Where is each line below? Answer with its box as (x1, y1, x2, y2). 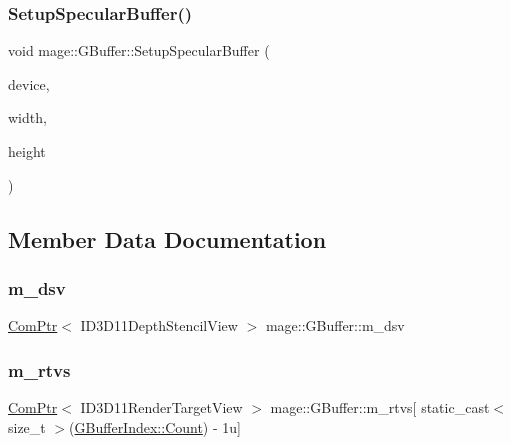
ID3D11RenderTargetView (80, 397, 243, 417)
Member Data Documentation (8, 223, 327, 254)
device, (8, 73, 50, 94)
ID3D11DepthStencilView (80, 315, 238, 336)
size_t (8, 416, 46, 437)
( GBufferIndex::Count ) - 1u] (69, 416, 241, 437)
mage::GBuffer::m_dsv (265, 315, 405, 336)
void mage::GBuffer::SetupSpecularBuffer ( (8, 40, 270, 61)
